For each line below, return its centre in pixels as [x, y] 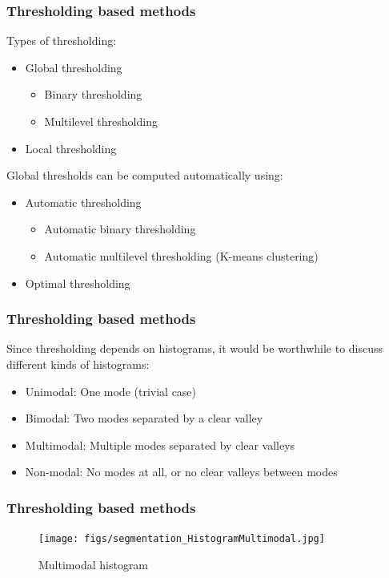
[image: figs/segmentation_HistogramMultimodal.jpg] [182, 539]
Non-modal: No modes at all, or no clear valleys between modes [181, 472]
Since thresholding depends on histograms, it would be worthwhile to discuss [195, 348]
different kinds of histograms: [78, 364]
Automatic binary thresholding [120, 229]
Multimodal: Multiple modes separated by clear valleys [160, 445]
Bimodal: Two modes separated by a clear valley [144, 418]
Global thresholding [74, 67]
